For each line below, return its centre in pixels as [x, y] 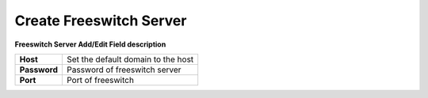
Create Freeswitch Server [101, 21]
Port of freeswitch [100, 80]
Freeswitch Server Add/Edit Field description [90, 44]
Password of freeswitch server [124, 70]
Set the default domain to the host [130, 59]
